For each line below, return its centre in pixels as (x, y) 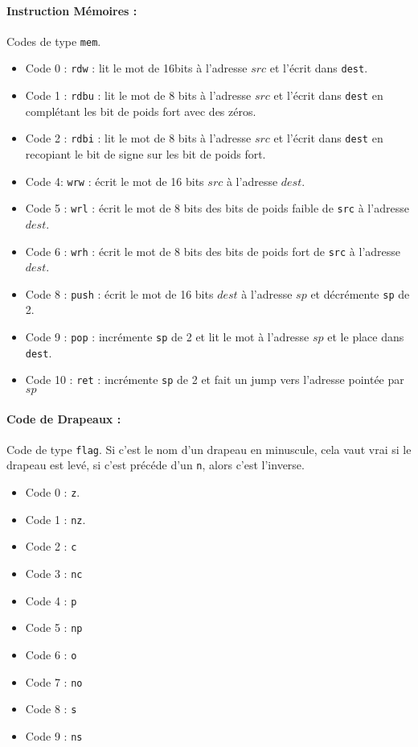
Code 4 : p (51, 600)
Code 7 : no (54, 681)
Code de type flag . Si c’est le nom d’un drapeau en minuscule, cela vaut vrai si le (209, 449)
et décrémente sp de (360, 293)
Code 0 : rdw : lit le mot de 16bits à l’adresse (136, 68)
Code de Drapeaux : (64, 418)
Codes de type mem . (54, 41)
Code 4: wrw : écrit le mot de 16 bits (115, 181)
